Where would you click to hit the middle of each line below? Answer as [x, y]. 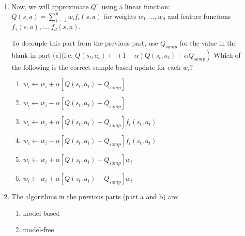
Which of [227, 55]
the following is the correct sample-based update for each [96, 67]
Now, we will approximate [50, 6]
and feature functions [199, 16]
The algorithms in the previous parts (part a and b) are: [95, 197]
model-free [38, 229]
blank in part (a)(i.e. [42, 55]
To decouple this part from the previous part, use [85, 42]
